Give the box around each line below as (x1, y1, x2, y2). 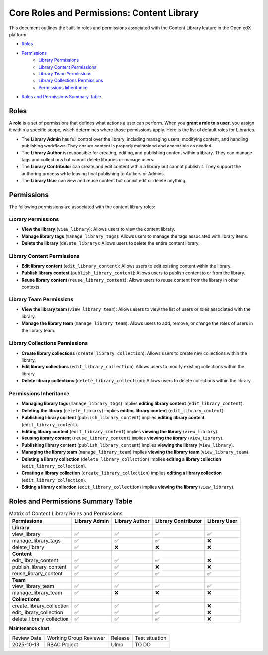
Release (111, 634, 130, 641)
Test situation (134, 634, 167, 641)
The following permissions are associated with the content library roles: (9, 204, 156, 210)
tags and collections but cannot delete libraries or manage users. (21, 156, 155, 162)
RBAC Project (47, 641, 79, 648)
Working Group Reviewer (47, 634, 106, 641)
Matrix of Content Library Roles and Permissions (9, 510, 123, 517)
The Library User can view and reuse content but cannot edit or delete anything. (21, 178, 187, 184)
